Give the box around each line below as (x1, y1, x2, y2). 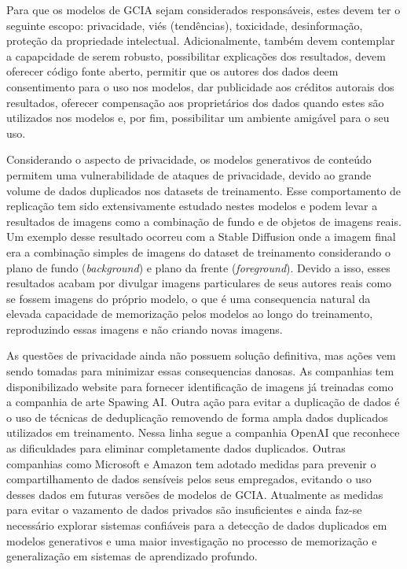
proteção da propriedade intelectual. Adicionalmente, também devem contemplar (6, 32, 395, 49)
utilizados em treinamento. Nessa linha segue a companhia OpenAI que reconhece (6, 424, 400, 441)
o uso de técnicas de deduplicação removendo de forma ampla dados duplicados (6, 408, 388, 425)
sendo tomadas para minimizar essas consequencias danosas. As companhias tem (6, 363, 394, 379)
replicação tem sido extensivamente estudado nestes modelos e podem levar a (6, 198, 378, 214)
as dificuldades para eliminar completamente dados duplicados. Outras (6, 440, 346, 456)
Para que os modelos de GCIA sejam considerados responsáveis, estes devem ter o (6, 2, 401, 17)
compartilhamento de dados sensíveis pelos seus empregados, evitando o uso (6, 471, 372, 487)
